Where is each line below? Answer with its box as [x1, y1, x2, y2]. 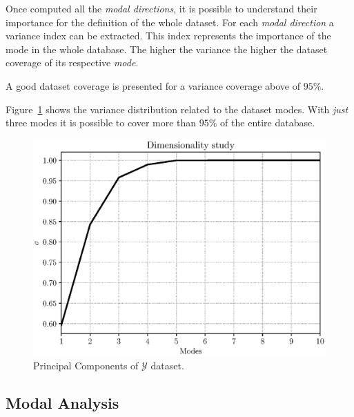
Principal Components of [33, 358, 139, 372]
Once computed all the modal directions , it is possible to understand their [6, 1, 317, 15]
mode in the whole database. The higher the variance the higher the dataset [6, 41, 328, 56]
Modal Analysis [6, 391, 119, 413]
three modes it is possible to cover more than [6, 115, 197, 130]
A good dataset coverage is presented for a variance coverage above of [6, 78, 300, 93]
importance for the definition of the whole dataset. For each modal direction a [6, 14, 334, 29]
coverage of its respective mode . [6, 55, 139, 70]
